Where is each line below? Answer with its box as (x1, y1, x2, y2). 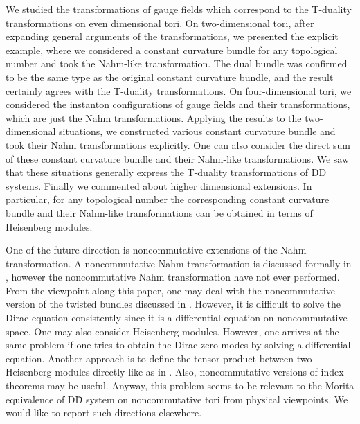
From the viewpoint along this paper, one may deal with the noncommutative (6, 283, 335, 297)
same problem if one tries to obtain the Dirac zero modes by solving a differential (6, 337, 351, 352)
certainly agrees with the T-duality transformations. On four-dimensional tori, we (6, 83, 352, 98)
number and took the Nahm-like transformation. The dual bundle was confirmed (6, 56, 348, 71)
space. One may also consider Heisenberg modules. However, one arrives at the (6, 324, 339, 338)
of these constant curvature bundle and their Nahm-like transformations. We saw (6, 151, 350, 166)
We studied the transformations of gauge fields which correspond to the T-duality (6, 2, 352, 16)
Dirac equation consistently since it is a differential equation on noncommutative (6, 310, 348, 325)
